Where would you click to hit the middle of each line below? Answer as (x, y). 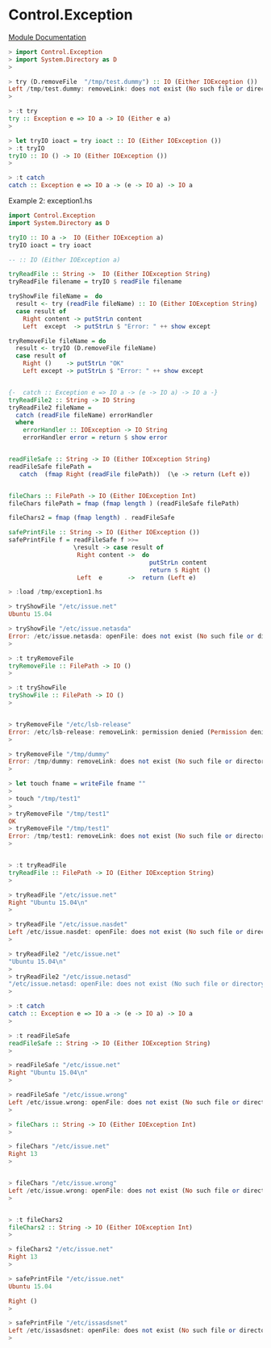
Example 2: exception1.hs (50, 201)
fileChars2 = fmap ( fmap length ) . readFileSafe (92, 518)
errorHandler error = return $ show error (95, 437)
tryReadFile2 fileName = (50, 408)
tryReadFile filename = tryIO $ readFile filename (95, 282)
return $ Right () (180, 570)
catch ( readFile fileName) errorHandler (84, 415)
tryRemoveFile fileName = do (57, 341)
